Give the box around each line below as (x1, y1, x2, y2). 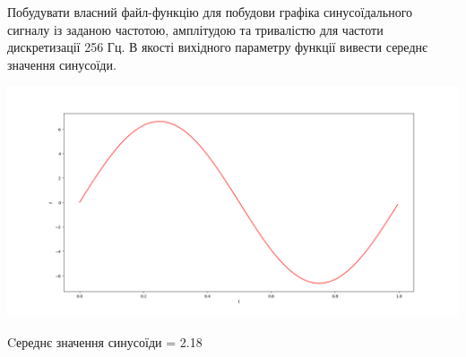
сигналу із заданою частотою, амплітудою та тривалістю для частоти (7, 20, 384, 38)
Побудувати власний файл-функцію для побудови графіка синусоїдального (7, 3, 413, 21)
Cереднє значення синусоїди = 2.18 (7, 332, 203, 351)
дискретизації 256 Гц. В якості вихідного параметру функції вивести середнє (7, 38, 428, 56)
